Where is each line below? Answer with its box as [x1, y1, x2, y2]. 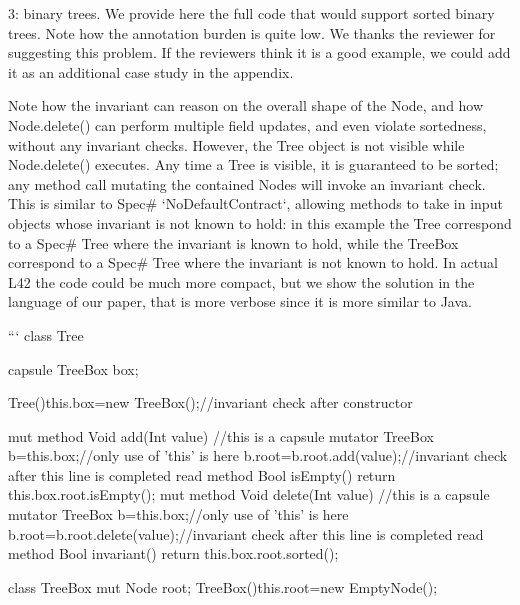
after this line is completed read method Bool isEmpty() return [8, 464, 396, 485]
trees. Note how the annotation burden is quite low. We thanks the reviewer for [8, 22, 496, 43]
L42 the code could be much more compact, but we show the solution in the [8, 271, 475, 292]
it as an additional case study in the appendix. [8, 61, 294, 82]
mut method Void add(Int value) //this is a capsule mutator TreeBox [8, 425, 434, 446]
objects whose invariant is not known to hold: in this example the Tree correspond [8, 212, 512, 233]
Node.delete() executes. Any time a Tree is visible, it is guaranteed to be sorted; [8, 154, 499, 175]
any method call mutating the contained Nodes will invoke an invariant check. [8, 173, 486, 194]
